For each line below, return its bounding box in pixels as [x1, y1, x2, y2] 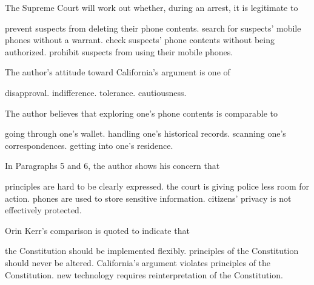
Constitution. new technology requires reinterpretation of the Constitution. [5, 268, 283, 281]
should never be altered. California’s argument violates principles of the [5, 256, 271, 269]
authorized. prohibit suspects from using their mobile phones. [5, 45, 233, 58]
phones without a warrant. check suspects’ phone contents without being [5, 33, 275, 46]
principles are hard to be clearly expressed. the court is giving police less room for [5, 179, 310, 192]
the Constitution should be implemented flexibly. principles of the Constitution [5, 244, 299, 257]
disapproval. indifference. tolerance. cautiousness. [5, 86, 187, 98]
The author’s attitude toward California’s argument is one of [5, 66, 230, 78]
